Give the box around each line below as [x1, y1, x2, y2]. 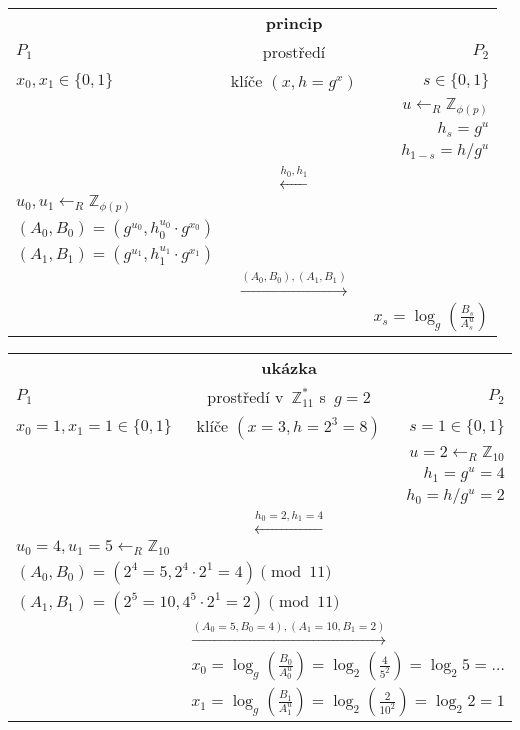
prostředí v [207, 384, 284, 408]
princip [265, 11, 323, 34]
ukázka [261, 355, 317, 379]
